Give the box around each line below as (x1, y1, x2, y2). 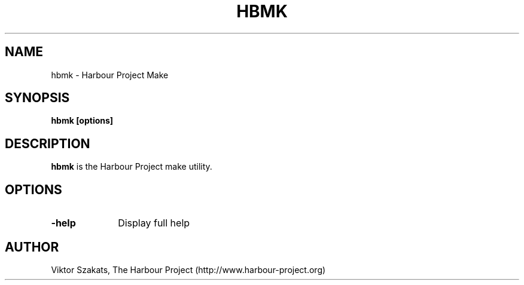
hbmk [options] (51, 115, 114, 126)
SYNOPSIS (5, 90, 70, 106)
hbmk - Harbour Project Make (51, 69, 169, 80)
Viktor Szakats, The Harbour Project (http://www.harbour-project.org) (51, 264, 326, 275)
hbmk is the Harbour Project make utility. (51, 161, 212, 172)
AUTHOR (5, 239, 59, 255)
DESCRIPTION (5, 136, 90, 151)
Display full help (118, 217, 190, 229)
